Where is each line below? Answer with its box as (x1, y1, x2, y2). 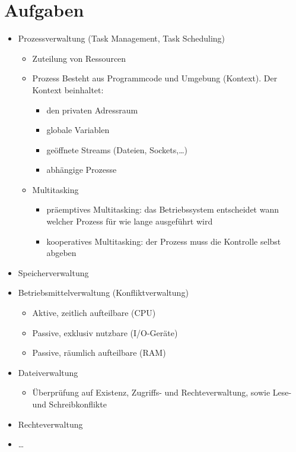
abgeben (46, 246, 77, 259)
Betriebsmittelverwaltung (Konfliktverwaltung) (18, 286, 189, 299)
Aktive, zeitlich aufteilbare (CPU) (32, 306, 156, 319)
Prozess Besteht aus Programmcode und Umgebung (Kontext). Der (32, 72, 278, 84)
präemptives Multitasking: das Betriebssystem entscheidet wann (46, 203, 279, 216)
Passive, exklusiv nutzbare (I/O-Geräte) (32, 326, 178, 339)
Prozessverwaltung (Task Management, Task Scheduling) (18, 32, 225, 45)
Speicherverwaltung (18, 266, 89, 279)
